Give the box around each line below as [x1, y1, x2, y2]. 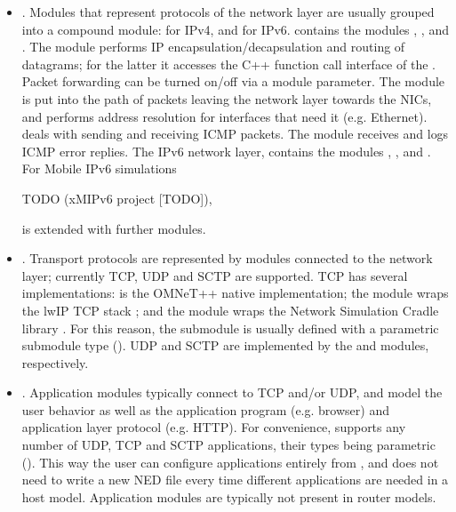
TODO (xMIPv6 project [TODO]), [21, 188, 212, 207]
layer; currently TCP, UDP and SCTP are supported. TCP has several [21, 266, 408, 284]
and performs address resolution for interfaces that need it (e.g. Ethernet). [21, 107, 428, 125]
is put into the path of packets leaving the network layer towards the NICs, [21, 89, 432, 108]
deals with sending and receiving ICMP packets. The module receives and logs [21, 124, 449, 143]
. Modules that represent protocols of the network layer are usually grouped [21, 3, 435, 20]
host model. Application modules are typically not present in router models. [21, 487, 436, 506]
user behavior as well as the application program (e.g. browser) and [21, 400, 389, 419]
